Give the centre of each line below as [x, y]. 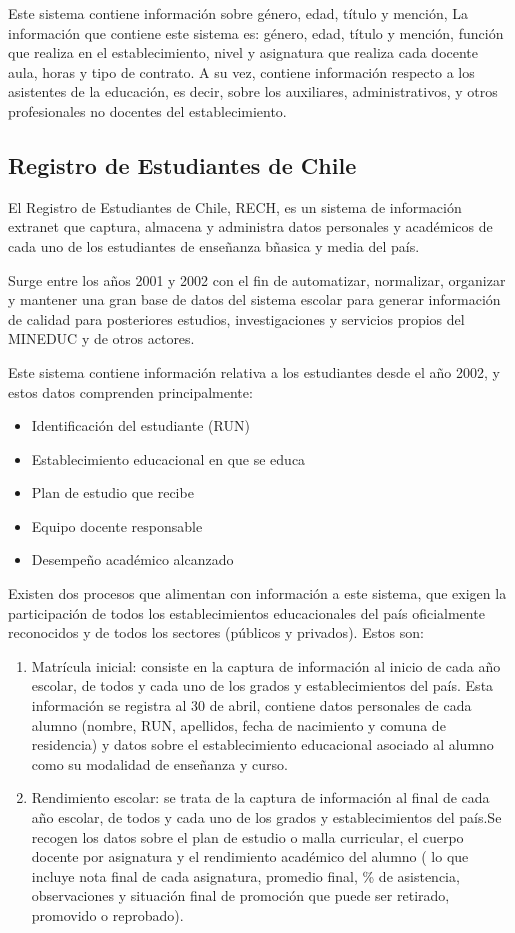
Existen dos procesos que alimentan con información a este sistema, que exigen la [257, 593]
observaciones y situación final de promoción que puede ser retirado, [240, 895]
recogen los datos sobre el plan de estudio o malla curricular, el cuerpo [247, 836]
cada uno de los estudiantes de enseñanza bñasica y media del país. [214, 245]
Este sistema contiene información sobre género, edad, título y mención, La [238, 13]
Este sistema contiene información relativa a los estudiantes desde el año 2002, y [254, 371]
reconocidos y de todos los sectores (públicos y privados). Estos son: [216, 632]
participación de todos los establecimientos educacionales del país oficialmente [246, 612]
